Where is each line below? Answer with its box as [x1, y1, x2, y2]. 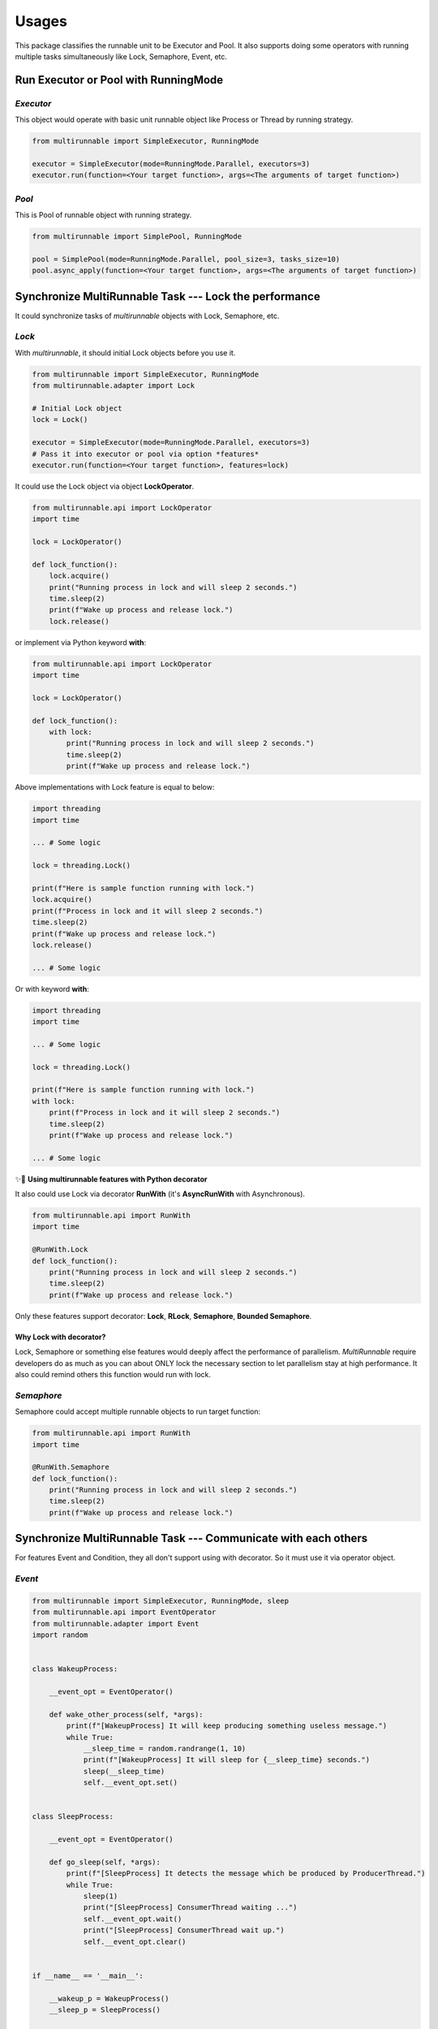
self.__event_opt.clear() [83, 1936, 187, 1946]
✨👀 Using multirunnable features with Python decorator [15, 1174, 208, 1184]
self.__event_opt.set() [83, 1778, 178, 1787]
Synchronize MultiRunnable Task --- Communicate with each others [15, 1531, 368, 1545]
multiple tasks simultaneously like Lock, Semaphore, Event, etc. [15, 51, 227, 61]
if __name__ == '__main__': [32, 1971, 144, 1980]
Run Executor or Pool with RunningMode [15, 73, 224, 87]
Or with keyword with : [15, 984, 89, 993]
